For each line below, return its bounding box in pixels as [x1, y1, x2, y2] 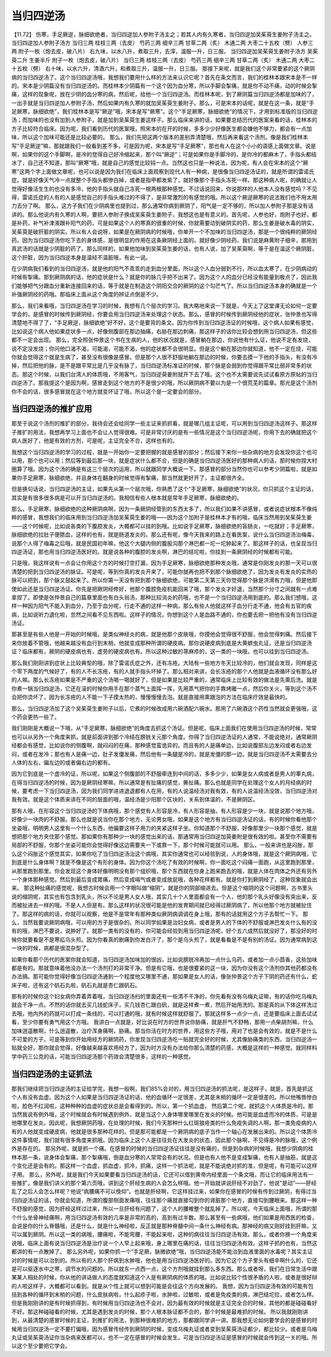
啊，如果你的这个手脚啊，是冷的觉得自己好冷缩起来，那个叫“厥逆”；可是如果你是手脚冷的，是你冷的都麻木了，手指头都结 [11, 151, 317, 158]
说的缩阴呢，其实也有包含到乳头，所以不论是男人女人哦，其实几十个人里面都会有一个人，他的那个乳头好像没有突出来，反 [11, 893, 318, 900]
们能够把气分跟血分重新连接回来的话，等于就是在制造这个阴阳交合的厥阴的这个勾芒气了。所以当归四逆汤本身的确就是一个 [11, 282, 318, 289]
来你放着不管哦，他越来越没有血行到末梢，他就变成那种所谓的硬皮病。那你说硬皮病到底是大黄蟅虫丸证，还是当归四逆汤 [11, 639, 312, 646]
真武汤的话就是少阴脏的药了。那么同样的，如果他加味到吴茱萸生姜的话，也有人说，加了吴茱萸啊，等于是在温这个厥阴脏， [11, 245, 318, 253]
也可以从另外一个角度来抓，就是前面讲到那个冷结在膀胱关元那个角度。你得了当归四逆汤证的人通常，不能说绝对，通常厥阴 [11, 733, 318, 740]
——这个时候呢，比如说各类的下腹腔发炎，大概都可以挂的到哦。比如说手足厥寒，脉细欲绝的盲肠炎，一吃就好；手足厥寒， [11, 522, 318, 530]
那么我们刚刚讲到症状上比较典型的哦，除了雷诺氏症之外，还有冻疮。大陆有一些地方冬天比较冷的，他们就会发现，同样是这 [11, 659, 318, 667]
